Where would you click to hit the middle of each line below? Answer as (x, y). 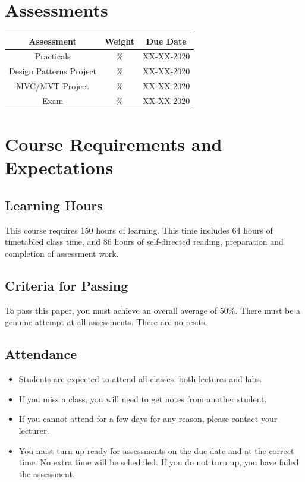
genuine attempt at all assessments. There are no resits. (106, 322)
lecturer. (34, 431)
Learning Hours (54, 205)
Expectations (59, 167)
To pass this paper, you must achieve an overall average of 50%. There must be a (153, 310)
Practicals (53, 56)
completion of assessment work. (62, 253)
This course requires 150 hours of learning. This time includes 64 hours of (139, 230)
